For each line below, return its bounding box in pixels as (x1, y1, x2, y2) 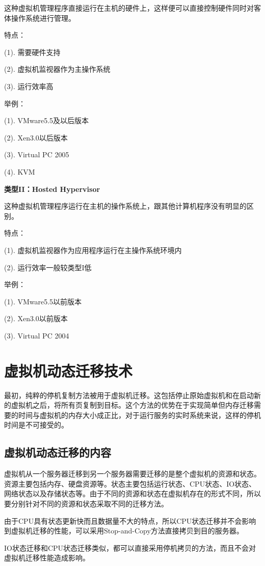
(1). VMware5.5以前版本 (4, 296, 82, 306)
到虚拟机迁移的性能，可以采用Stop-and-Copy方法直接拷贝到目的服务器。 (4, 525, 244, 536)
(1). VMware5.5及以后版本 (4, 115, 89, 126)
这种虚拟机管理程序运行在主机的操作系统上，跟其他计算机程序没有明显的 (4, 201, 247, 211)
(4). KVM (4, 166, 35, 177)
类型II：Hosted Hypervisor (4, 183, 100, 194)
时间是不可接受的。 (4, 419, 68, 430)
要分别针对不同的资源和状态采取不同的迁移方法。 (4, 498, 168, 508)
